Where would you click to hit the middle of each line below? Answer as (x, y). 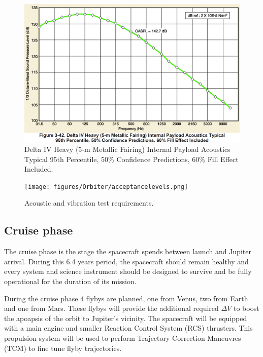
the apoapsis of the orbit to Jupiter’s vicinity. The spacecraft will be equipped (126, 318)
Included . (39, 169)
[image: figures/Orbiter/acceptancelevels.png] (106, 187)
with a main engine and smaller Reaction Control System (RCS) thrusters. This (128, 328)
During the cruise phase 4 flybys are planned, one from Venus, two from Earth (126, 298)
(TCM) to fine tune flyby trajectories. (63, 348)
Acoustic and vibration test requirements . (89, 203)
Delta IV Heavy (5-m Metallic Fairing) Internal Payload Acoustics (127, 149)
